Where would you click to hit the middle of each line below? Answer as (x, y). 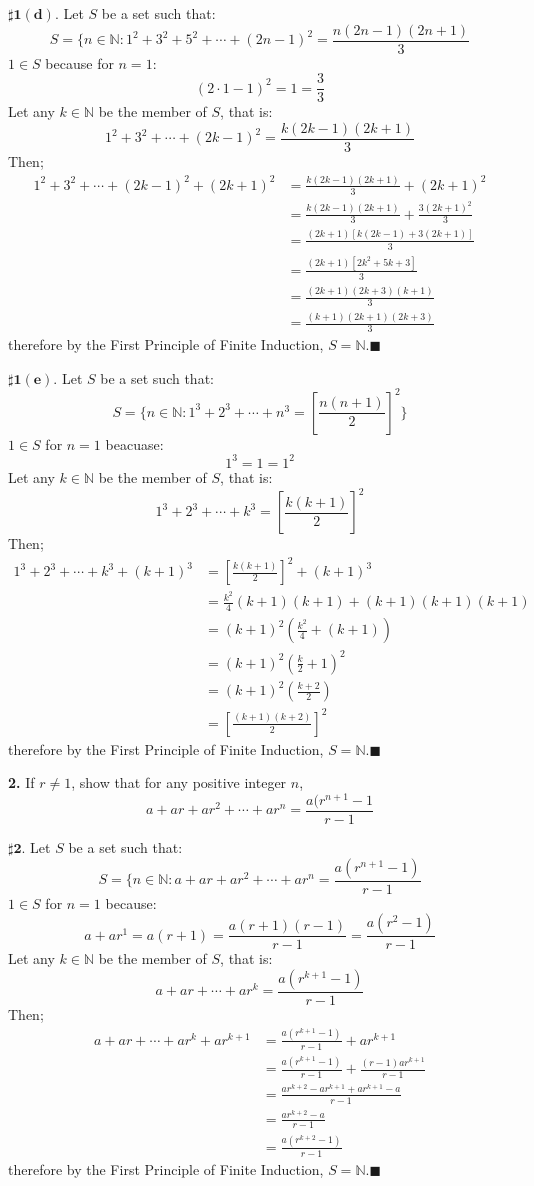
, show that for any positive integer (179, 782)
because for (79, 62)
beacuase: (134, 443)
